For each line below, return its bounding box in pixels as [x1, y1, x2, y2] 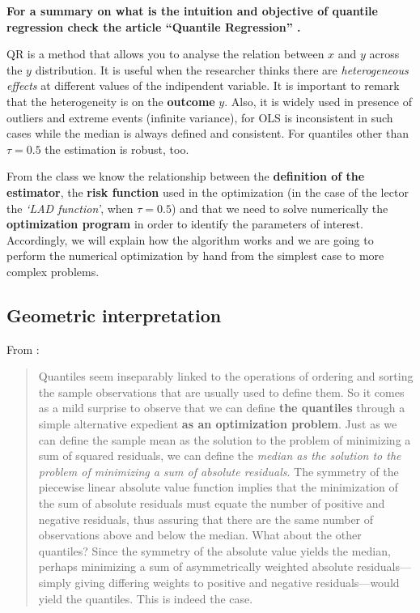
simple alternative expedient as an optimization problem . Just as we [38, 415, 397, 432]
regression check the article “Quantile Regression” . [6, 18, 301, 35]
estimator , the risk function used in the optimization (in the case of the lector [6, 183, 409, 200]
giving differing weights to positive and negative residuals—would [74, 574, 400, 591]
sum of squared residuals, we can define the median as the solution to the [38, 447, 401, 464]
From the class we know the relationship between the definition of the [6, 168, 365, 185]
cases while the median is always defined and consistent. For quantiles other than [6, 125, 409, 142]
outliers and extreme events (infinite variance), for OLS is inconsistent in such [6, 109, 393, 126]
